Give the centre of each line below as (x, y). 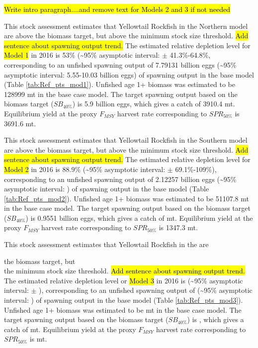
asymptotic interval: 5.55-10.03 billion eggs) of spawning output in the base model (129, 74)
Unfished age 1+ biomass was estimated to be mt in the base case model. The (123, 309)
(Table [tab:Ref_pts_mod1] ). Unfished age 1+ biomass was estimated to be (120, 84)
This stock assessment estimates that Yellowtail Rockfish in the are (106, 244)
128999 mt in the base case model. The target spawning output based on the (121, 94)
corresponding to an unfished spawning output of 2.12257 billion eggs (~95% (120, 179)
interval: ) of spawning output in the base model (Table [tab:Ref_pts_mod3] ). (124, 300)
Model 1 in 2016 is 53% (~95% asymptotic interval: (82, 55)
